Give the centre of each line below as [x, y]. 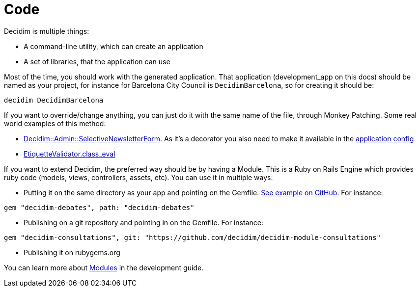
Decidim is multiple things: [47, 31]
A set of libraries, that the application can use [97, 61]
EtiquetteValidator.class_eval [70, 154]
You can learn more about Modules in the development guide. [104, 267]
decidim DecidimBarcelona [54, 100]
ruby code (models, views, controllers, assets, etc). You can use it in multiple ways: [139, 177]
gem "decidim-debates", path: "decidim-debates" [99, 207]
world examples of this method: [55, 123]
